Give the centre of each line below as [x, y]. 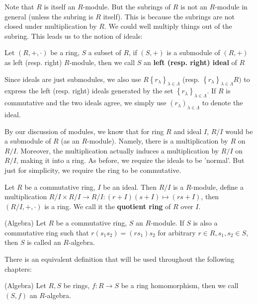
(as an [70, 141]
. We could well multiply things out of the [168, 26]
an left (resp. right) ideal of [190, 62]
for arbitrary [177, 232]
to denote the [222, 103]
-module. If [168, 223]
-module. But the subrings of [127, 6]
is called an [44, 242]
